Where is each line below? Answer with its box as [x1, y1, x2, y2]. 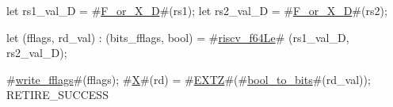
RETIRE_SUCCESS [6, 86, 109, 103]
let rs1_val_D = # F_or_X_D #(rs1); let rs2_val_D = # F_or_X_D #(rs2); [6, 2, 387, 18]
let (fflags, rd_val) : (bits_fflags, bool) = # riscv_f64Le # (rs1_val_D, [6, 29, 349, 45]
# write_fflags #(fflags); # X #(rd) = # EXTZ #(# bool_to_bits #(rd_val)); [6, 71, 371, 87]
